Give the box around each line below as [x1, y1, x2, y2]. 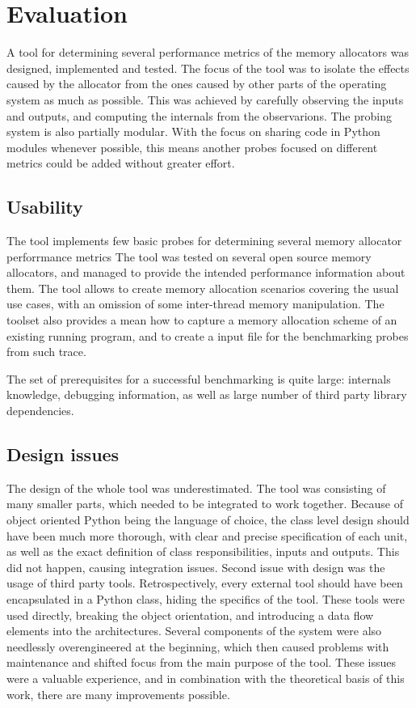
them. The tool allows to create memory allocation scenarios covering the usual [6, 279, 399, 296]
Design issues [6, 442, 120, 466]
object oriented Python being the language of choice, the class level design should [6, 511, 410, 528]
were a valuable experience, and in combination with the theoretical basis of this [6, 669, 405, 686]
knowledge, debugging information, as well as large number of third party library [6, 386, 407, 403]
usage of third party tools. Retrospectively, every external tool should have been [6, 574, 403, 591]
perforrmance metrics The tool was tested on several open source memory [6, 248, 372, 265]
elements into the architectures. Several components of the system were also [6, 622, 382, 639]
